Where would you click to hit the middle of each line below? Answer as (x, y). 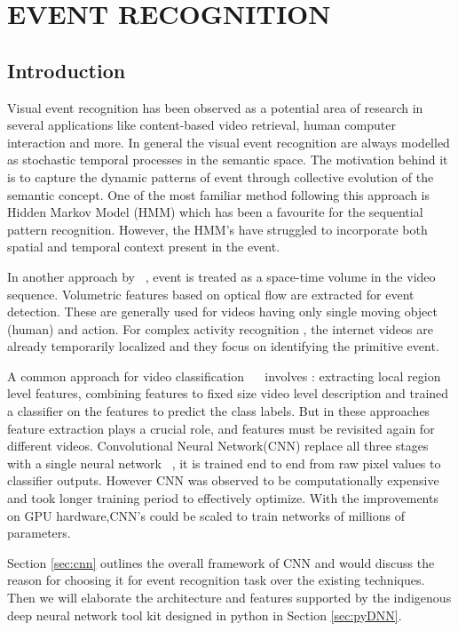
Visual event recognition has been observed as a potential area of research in (215, 107)
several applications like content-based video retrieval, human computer (201, 125)
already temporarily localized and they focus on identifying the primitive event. (223, 346)
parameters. (39, 533)
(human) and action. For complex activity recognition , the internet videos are (220, 328)
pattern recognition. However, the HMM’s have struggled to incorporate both (217, 229)
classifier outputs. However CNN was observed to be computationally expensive (223, 480)
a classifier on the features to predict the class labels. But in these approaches (219, 411)
